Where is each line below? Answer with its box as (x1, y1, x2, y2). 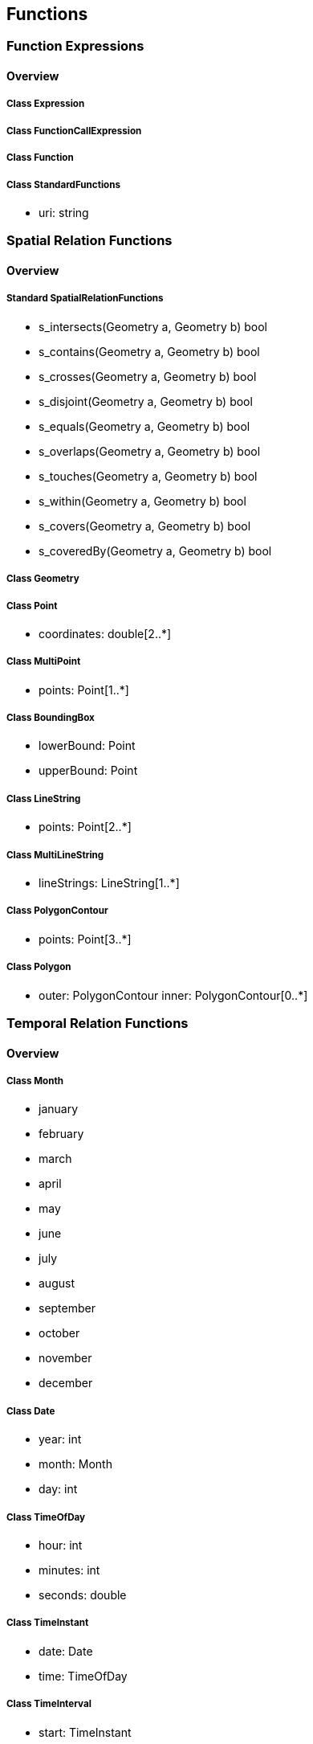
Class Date (6, 1405, 55, 1417)
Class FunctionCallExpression (6, 125, 142, 137)
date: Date (39, 1644, 93, 1658)
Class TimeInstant (6, 1617, 89, 1629)
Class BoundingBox (6, 712, 95, 724)
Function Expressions (6, 38, 144, 55)
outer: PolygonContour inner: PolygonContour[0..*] (39, 988, 308, 1002)
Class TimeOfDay (6, 1511, 86, 1523)
